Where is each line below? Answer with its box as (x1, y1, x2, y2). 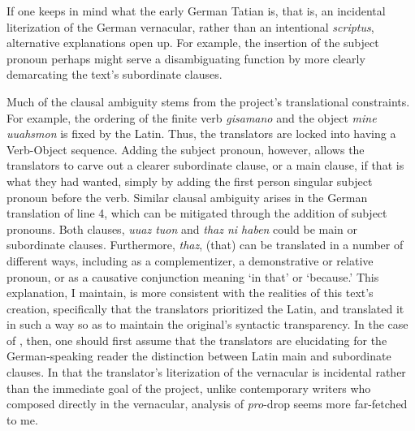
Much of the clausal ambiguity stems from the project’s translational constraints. (6, 93, 410, 110)
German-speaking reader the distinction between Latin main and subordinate (6, 347, 391, 364)
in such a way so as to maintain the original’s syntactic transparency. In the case (6, 316, 409, 333)
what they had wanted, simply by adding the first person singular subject (6, 172, 373, 189)
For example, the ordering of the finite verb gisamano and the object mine (6, 109, 377, 126)
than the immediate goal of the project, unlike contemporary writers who (6, 379, 371, 396)
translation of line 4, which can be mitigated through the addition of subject (6, 205, 387, 222)
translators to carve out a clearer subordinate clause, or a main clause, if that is (6, 157, 404, 174)
